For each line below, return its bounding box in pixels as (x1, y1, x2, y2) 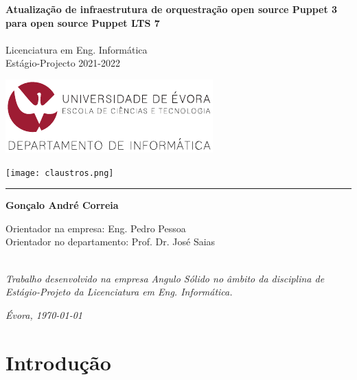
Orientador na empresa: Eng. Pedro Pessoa (5, 221, 186, 235)
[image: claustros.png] (5, 168, 114, 178)
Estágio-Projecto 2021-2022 (5, 56, 120, 70)
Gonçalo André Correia (5, 198, 119, 212)
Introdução (5, 348, 111, 376)
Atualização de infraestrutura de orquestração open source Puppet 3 (5, 2, 338, 16)
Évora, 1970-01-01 (5, 307, 82, 322)
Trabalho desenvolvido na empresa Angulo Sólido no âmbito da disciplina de (5, 271, 325, 285)
